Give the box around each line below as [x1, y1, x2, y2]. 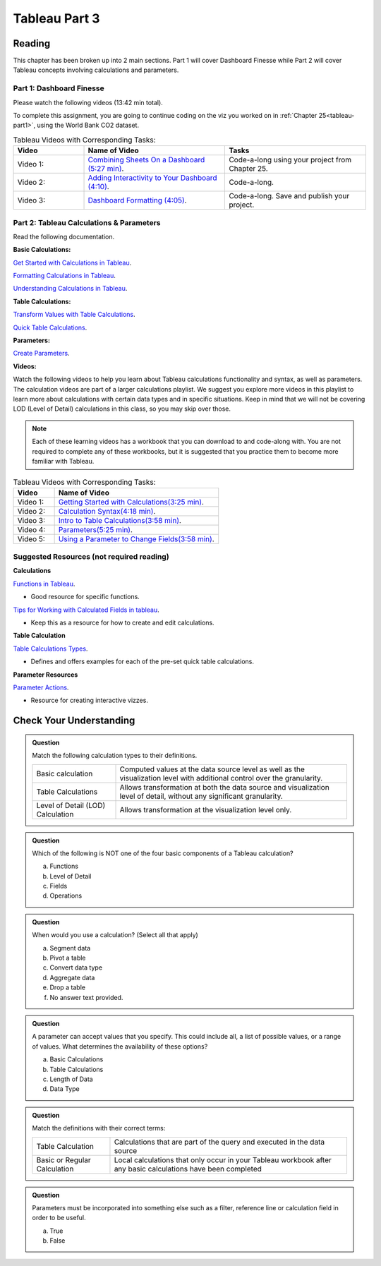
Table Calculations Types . [13, 644, 88, 653]
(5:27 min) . [87, 164, 124, 174]
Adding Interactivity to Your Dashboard [87, 173, 218, 183]
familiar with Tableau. [32, 457, 95, 465]
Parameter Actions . [13, 683, 69, 692]
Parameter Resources [13, 670, 78, 679]
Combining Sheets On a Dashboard [87, 155, 205, 165]
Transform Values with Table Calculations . [13, 311, 135, 319]
